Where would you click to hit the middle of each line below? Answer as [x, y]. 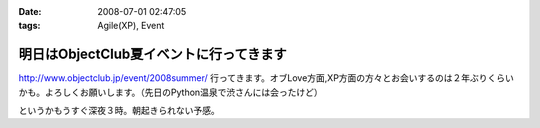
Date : [30, 11]
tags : [29, 26]
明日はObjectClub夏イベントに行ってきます [152, 54]
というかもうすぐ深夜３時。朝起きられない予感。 [119, 111]
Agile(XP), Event [131, 26]
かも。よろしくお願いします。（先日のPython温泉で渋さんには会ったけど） [171, 92]
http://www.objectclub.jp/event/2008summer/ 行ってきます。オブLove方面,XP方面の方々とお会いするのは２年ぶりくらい [266, 78]
